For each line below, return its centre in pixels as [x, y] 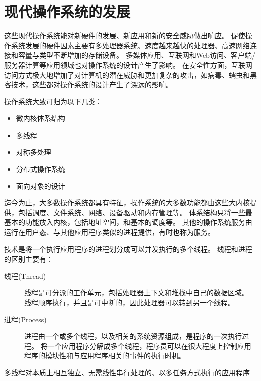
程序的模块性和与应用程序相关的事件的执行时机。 [105, 356]
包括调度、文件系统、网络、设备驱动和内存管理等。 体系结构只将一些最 [135, 212]
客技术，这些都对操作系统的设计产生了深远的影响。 [88, 85]
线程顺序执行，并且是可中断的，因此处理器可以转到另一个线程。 [129, 302]
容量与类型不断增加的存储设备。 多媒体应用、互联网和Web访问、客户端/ [137, 55]
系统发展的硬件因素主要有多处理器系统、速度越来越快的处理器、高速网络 [130, 45]
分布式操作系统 [40, 169]
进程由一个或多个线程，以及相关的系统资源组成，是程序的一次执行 [133, 336]
